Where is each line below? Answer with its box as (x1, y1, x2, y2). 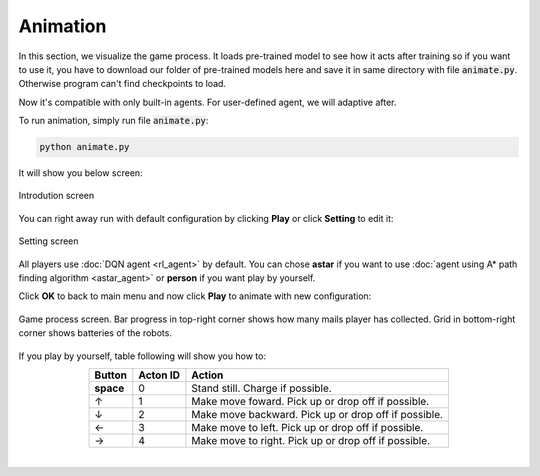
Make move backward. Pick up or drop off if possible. (191, 407, 444, 421)
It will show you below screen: (18, 167, 144, 179)
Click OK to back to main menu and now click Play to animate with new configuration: (18, 290, 372, 302)
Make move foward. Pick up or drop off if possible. (191, 394, 430, 408)
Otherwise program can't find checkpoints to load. (18, 78, 227, 90)
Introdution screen (18, 190, 95, 202)
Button (94, 368, 128, 382)
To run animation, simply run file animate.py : (18, 115, 209, 127)
